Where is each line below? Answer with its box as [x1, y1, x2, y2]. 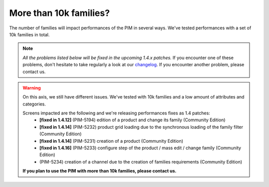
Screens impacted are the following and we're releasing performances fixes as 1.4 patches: [22, 110, 210, 116]
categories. [22, 101, 46, 107]
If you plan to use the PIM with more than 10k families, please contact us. [22, 168, 177, 174]
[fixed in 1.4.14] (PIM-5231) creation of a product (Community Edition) [39, 138, 184, 144]
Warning [22, 85, 41, 91]
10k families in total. [9, 31, 50, 37]
